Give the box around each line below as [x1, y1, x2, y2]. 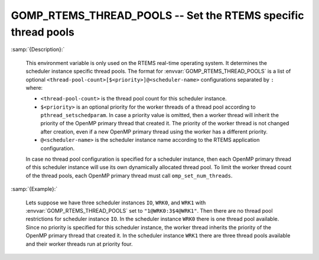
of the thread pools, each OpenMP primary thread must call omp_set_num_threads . [25, 172, 233, 179]
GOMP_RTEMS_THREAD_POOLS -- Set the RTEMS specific [11, 9, 304, 22]
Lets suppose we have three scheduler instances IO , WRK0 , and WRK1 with [25, 199, 206, 206]
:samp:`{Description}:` [11, 46, 65, 53]
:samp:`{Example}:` [11, 186, 58, 193]
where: [25, 84, 43, 91]
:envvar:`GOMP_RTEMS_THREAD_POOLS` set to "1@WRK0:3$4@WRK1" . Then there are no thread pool [25, 207, 273, 214]
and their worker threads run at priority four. [25, 240, 133, 248]
